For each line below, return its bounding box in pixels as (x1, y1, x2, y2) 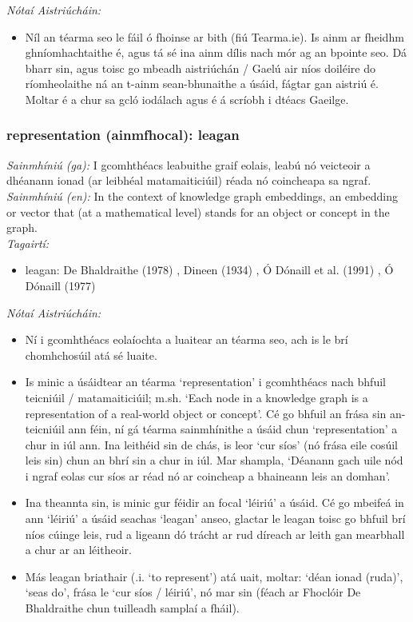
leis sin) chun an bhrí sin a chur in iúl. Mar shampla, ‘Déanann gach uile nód (25, 452, 403, 468)
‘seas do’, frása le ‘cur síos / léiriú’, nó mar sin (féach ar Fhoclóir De (25, 584, 361, 600)
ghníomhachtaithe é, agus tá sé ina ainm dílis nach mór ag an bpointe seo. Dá (25, 44, 407, 61)
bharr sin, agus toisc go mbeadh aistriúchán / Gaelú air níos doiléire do (25, 59, 375, 76)
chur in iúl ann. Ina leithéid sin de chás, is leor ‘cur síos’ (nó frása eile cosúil (25, 436, 398, 453)
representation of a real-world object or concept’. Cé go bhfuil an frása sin (25, 405, 387, 421)
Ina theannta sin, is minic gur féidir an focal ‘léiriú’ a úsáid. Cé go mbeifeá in (25, 494, 404, 511)
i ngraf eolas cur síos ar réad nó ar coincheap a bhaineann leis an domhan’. (25, 467, 391, 484)
